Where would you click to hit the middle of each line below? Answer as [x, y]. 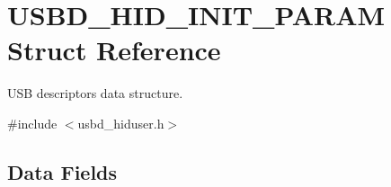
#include [32, 123]
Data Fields [62, 171]
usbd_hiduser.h [121, 123]
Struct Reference [114, 50]
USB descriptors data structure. [95, 93]
